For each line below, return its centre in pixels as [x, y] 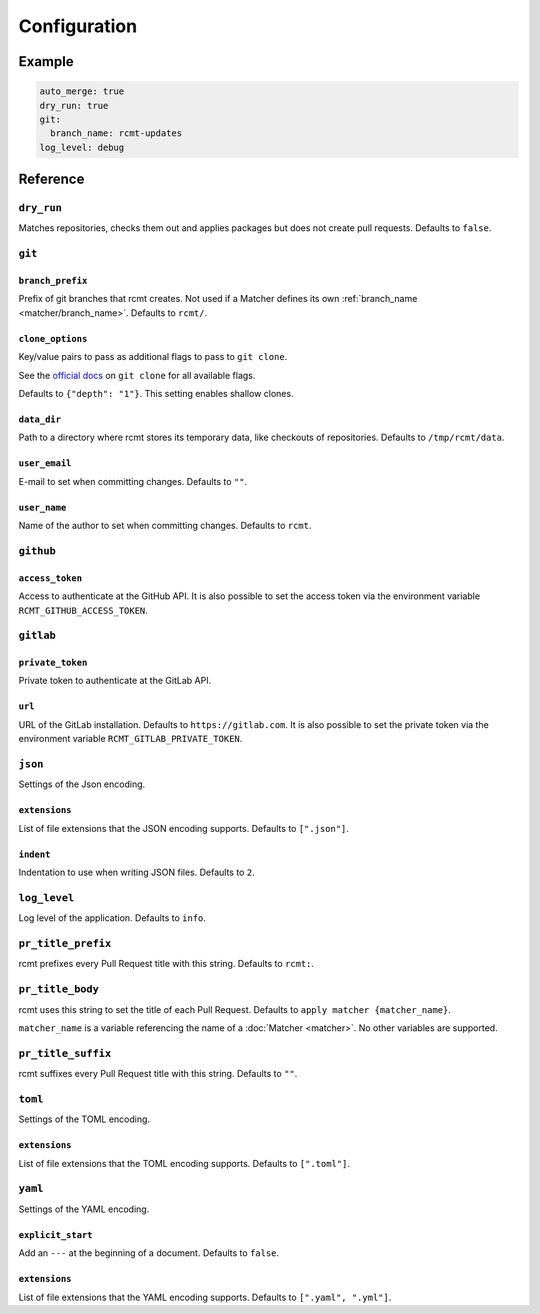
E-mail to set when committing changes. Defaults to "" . [133, 481]
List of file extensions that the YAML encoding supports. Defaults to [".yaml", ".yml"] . [205, 1297]
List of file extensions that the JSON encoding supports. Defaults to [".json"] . [184, 828]
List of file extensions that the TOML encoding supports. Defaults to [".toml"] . [184, 1163]
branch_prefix [53, 281]
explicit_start [56, 1234]
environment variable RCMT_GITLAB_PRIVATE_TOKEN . [130, 739]
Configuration [78, 26]
